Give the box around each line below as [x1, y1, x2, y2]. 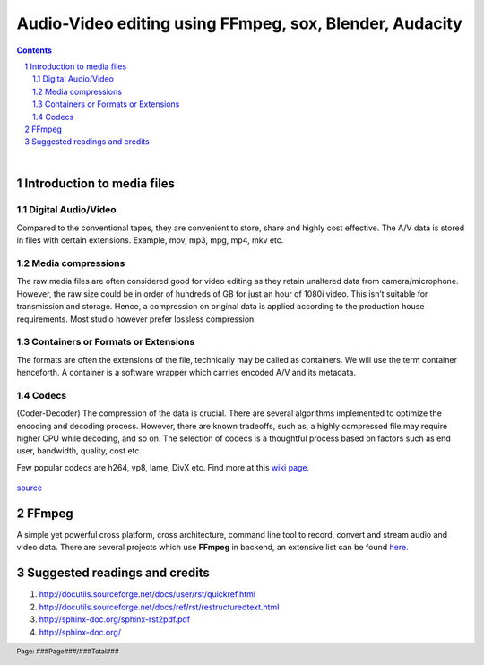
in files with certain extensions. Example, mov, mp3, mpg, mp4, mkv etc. [16, 235, 284, 246]
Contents [16, 45, 53, 56]
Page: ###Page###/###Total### [16, 646, 120, 656]
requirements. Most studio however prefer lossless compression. [16, 314, 257, 324]
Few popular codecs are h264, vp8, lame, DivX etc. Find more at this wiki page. [16, 462, 310, 472]
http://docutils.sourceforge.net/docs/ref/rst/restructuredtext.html [39, 601, 280, 612]
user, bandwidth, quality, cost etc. [16, 445, 143, 456]
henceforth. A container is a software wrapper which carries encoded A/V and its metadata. [16, 367, 356, 378]
